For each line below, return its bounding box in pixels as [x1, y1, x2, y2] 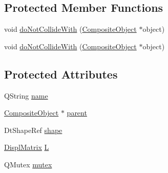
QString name [4, 90, 48, 101]
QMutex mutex [4, 159, 52, 169]
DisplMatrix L [4, 142, 49, 152]
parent [67, 107, 87, 118]
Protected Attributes [4, 66, 118, 82]
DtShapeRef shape [4, 124, 62, 135]
